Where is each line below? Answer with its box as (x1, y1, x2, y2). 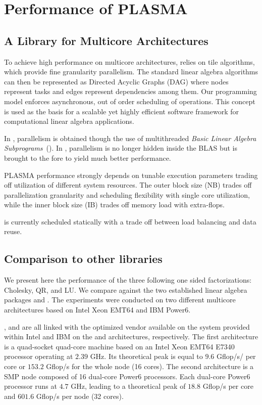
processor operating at (4, 351, 73, 362)
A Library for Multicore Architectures (4, 32, 208, 48)
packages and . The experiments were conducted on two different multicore (4, 294, 236, 305)
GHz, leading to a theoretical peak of (71, 381, 186, 391)
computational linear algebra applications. (4, 116, 134, 126)
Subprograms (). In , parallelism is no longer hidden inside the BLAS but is (4, 143, 237, 153)
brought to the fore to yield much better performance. (4, 152, 171, 163)
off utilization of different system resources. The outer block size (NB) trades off (4, 179, 252, 190)
